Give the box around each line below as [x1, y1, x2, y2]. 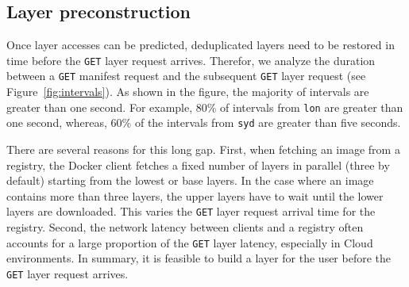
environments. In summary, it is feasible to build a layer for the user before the [6, 250, 392, 266]
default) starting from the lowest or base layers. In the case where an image [6, 172, 374, 189]
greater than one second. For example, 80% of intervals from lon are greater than [6, 98, 403, 115]
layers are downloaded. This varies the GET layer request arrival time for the [6, 203, 376, 220]
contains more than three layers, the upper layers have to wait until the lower [6, 187, 384, 204]
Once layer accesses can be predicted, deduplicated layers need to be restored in [6, 36, 395, 53]
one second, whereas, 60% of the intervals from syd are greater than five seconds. [6, 114, 401, 131]
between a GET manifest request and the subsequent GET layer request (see [6, 67, 366, 84]
